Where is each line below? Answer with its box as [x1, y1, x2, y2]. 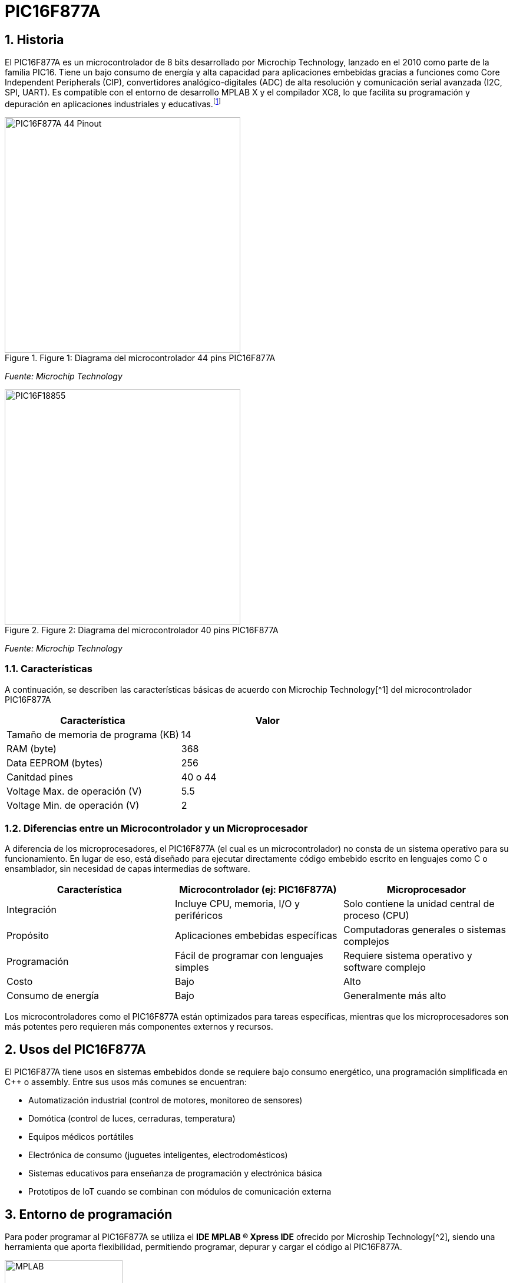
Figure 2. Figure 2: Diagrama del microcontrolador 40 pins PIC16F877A [5, 624, 279, 635]
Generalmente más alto [343, 990, 446, 1002]
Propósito [6, 930, 49, 942]
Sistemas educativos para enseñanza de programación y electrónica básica [28, 1168, 322, 1179]
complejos [343, 935, 389, 948]
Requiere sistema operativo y [343, 950, 472, 962]
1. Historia [5, 32, 64, 47]
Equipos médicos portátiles [28, 1132, 134, 1142]
